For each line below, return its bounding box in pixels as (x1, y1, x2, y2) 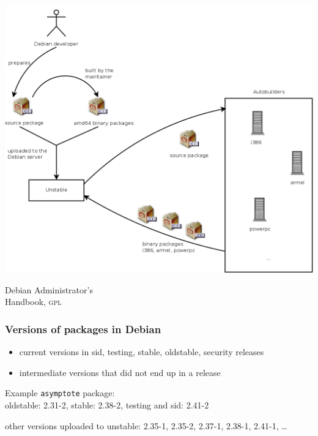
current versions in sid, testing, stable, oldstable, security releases (19, 345, 264, 358)
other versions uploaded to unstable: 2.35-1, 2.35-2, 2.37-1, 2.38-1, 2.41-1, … (5, 419, 287, 432)
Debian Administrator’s (5, 283, 93, 296)
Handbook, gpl (5, 295, 62, 308)
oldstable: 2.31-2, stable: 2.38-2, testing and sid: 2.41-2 (5, 398, 209, 411)
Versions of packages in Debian (5, 321, 161, 336)
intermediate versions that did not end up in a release (19, 366, 221, 378)
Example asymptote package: (5, 386, 115, 399)
